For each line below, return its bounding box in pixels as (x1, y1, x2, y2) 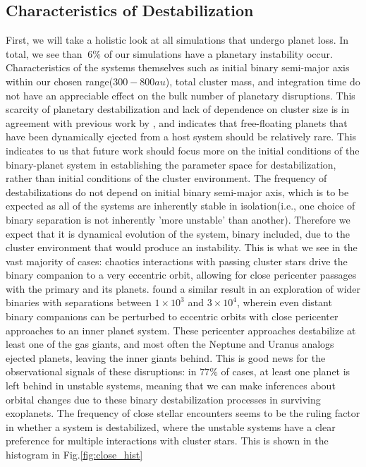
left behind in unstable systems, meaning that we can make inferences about (6, 378, 336, 393)
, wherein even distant (236, 295, 332, 310)
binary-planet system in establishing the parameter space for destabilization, (6, 157, 336, 171)
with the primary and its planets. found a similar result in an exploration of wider (6, 281, 361, 296)
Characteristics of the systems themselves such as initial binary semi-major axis (6, 60, 350, 75)
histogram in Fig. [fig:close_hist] (6, 447, 143, 462)
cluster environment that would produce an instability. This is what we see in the (6, 240, 358, 255)
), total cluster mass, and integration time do (165, 73, 360, 88)
